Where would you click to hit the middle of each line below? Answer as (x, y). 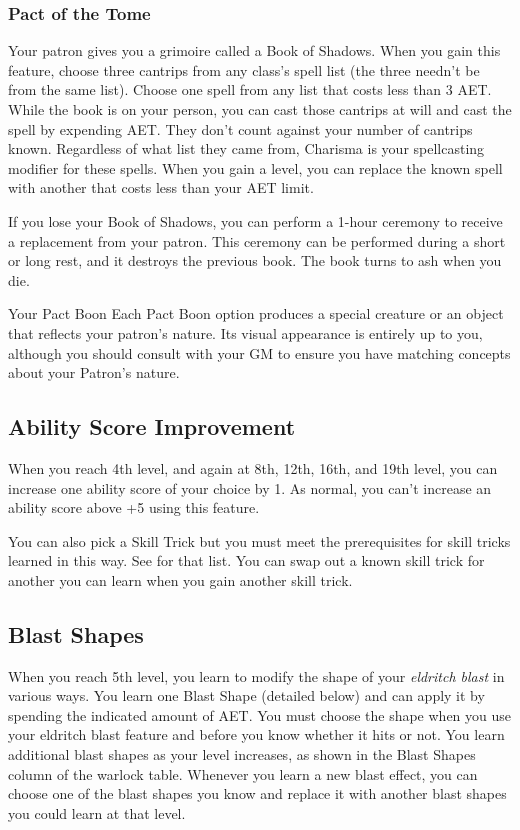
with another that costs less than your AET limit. (161, 187)
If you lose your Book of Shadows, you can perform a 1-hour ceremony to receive (255, 220)
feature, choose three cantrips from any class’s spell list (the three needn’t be (244, 69)
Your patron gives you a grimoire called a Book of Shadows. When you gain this (254, 50)
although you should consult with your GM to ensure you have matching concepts (259, 352)
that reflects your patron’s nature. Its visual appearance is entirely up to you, (245, 332)
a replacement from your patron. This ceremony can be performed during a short (257, 240)
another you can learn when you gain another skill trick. (180, 579)
